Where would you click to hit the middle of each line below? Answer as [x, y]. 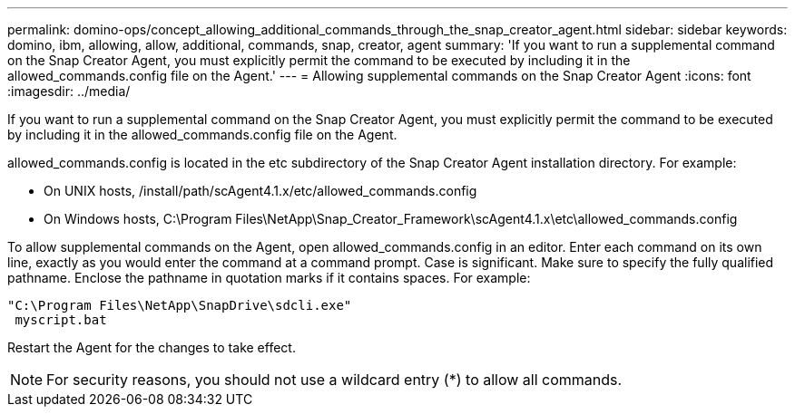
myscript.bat [61, 320]
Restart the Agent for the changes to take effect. [152, 347]
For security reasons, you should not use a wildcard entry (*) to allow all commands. [334, 380]
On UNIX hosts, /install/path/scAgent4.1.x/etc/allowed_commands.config [260, 191]
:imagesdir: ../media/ [69, 91]
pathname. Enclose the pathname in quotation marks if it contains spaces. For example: [269, 278]
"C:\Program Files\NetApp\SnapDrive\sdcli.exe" [180, 305]
